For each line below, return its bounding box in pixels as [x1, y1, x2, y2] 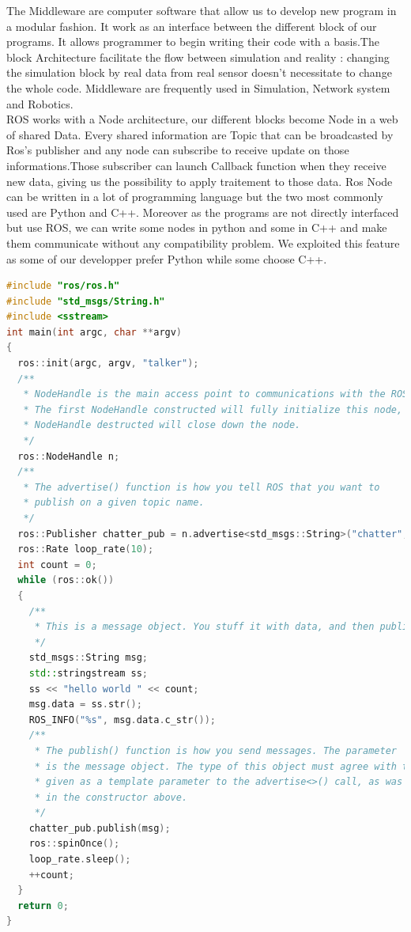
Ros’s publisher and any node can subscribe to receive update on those [6, 142, 349, 158]
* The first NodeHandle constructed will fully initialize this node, [23, 403, 403, 415]
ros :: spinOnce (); [28, 838, 120, 850]
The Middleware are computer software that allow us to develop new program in [6, 2, 397, 18]
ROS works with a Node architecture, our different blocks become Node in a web [6, 111, 398, 127]
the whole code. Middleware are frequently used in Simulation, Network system [6, 79, 390, 96]
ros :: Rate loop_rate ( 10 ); [17, 544, 154, 555]
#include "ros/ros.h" [6, 280, 120, 292]
